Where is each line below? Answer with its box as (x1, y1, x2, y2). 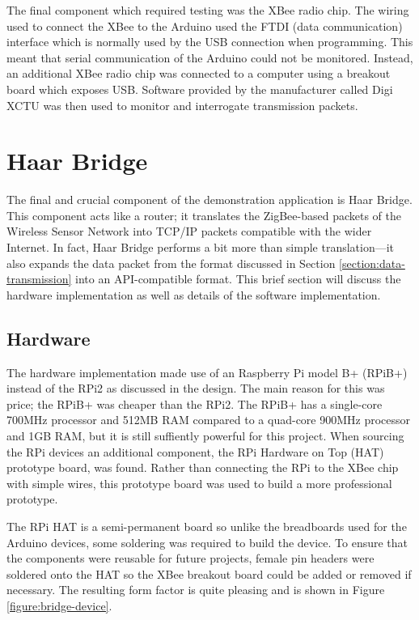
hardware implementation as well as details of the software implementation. (6, 286, 381, 303)
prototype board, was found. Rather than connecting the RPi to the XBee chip (6, 459, 399, 476)
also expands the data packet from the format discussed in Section (6, 254, 336, 271)
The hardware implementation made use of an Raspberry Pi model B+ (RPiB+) (6, 363, 408, 380)
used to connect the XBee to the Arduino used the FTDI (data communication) (6, 17, 403, 34)
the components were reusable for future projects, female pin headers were (6, 550, 375, 567)
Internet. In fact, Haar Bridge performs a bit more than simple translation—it (6, 239, 395, 256)
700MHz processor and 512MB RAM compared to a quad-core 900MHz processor (6, 411, 411, 428)
